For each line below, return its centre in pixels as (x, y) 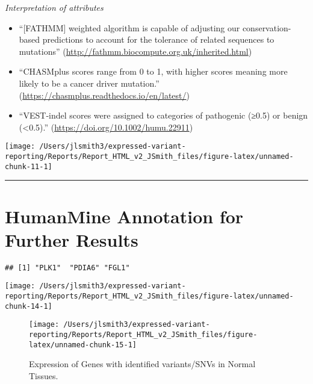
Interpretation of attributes (54, 7)
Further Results (72, 239)
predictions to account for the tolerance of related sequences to (158, 39)
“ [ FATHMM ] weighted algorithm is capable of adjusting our (129, 27)
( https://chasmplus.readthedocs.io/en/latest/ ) (104, 95)
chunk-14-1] (29, 306)
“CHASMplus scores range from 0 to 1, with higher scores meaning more (153, 71)
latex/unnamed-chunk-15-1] (83, 345)
